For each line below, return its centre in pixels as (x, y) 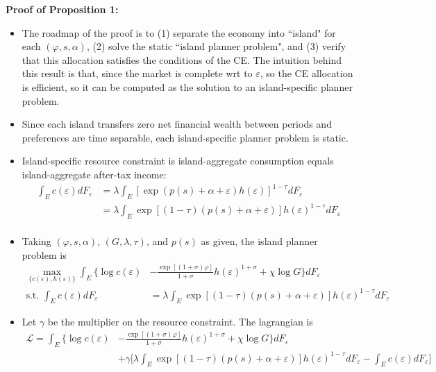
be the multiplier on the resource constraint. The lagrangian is (180, 322)
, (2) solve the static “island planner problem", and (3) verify (216, 46)
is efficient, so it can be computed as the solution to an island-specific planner (187, 86)
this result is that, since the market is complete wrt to (137, 73)
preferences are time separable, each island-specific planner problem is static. (185, 137)
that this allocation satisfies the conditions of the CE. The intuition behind (182, 59)
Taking (36, 241)
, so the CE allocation (307, 73)
